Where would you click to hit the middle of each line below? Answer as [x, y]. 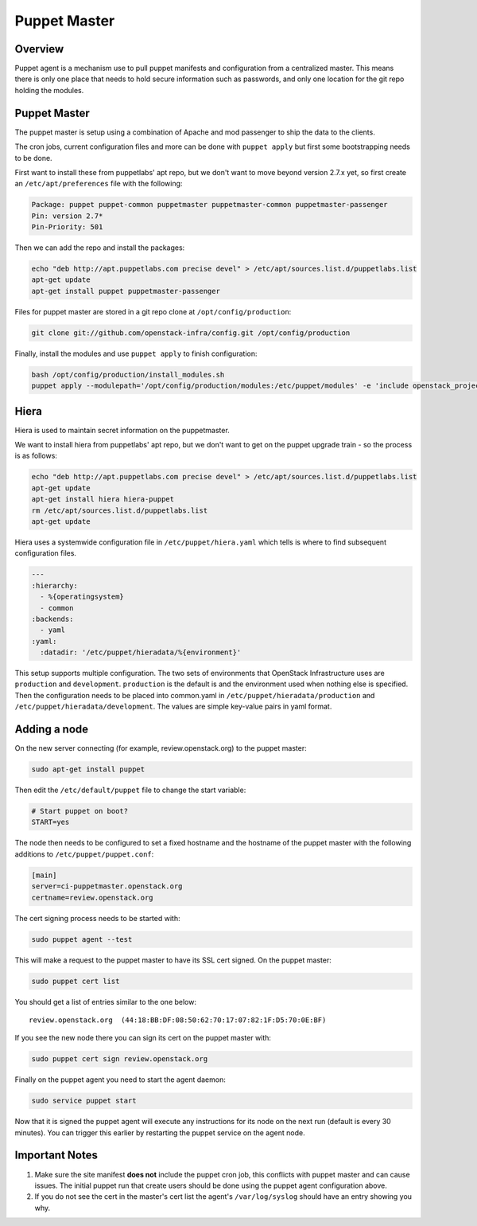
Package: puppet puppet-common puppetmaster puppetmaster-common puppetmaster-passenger [210, 205]
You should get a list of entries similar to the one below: [105, 1001]
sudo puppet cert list [76, 981]
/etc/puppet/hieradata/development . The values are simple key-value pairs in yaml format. [173, 707]
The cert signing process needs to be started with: [97, 918]
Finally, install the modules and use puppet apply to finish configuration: [136, 353]
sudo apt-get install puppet [88, 769]
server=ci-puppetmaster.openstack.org [107, 886]
